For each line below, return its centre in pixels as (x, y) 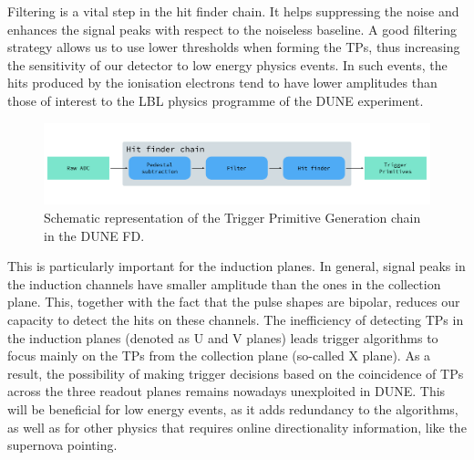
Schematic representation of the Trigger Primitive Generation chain (232, 217)
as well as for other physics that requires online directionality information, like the (237, 427)
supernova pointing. (62, 445)
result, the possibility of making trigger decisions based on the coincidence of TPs (236, 373)
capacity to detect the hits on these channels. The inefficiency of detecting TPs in (236, 319)
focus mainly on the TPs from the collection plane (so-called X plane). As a (219, 355)
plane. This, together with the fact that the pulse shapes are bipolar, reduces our (234, 302)
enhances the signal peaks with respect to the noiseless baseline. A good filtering (232, 29)
